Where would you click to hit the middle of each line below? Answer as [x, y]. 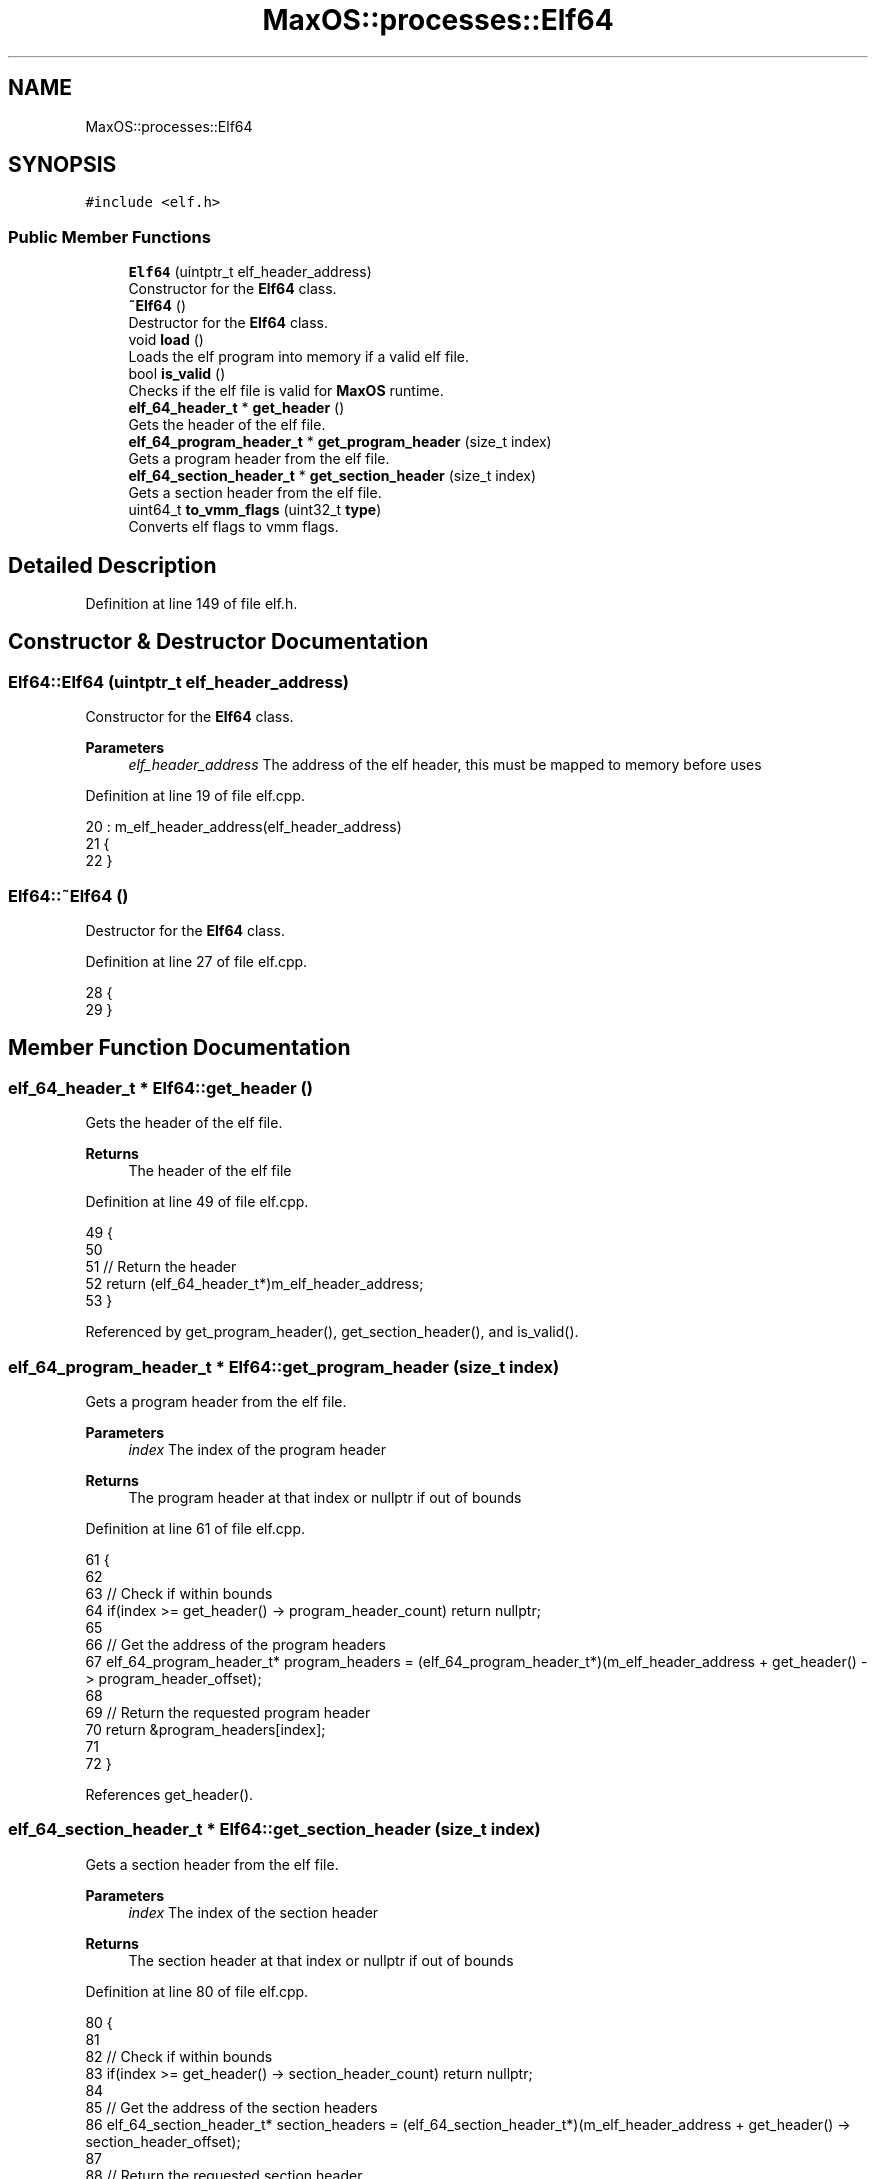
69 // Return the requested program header [228, 1712]
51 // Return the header [161, 1267]
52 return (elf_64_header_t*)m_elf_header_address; [254, 1284]
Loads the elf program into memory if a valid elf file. [299, 357]
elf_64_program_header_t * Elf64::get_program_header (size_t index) [284, 1366]
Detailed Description [112, 565]
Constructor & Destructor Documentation [218, 642]
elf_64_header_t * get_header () [236, 408]
